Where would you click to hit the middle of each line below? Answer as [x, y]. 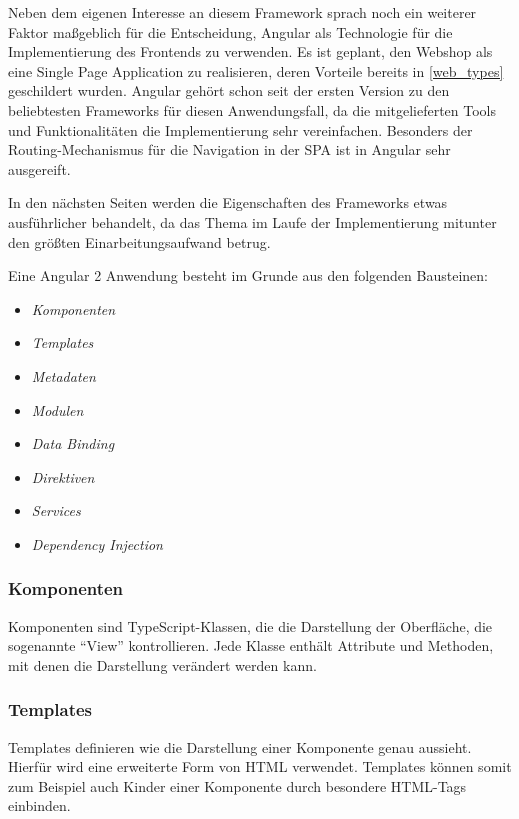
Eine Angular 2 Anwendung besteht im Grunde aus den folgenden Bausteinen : [248, 275]
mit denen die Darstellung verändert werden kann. [162, 664]
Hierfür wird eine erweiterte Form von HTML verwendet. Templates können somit [260, 766]
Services [56, 510]
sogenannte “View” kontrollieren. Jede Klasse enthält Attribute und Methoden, [251, 645]
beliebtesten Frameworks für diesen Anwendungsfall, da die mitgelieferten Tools [252, 109]
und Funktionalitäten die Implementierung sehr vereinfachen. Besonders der [240, 129]
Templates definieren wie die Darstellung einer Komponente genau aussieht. [240, 746]
